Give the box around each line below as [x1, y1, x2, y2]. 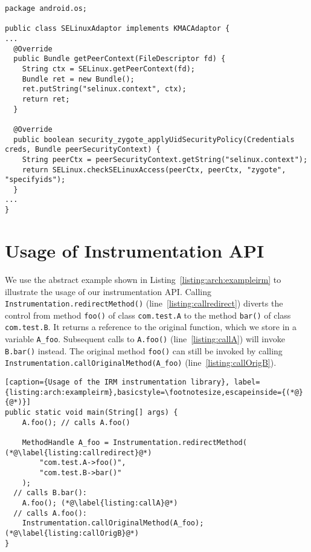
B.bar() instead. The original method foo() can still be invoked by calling [5, 344, 283, 357]
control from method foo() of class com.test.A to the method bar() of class [5, 308, 291, 321]
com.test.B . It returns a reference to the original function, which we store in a [5, 320, 297, 333]
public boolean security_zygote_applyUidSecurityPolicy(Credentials [13, 135, 295, 144]
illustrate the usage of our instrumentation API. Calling [5, 285, 212, 297]
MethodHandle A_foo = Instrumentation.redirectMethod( [22, 438, 247, 447]
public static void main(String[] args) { [5, 408, 178, 417]
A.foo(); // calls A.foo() [22, 418, 130, 427]
